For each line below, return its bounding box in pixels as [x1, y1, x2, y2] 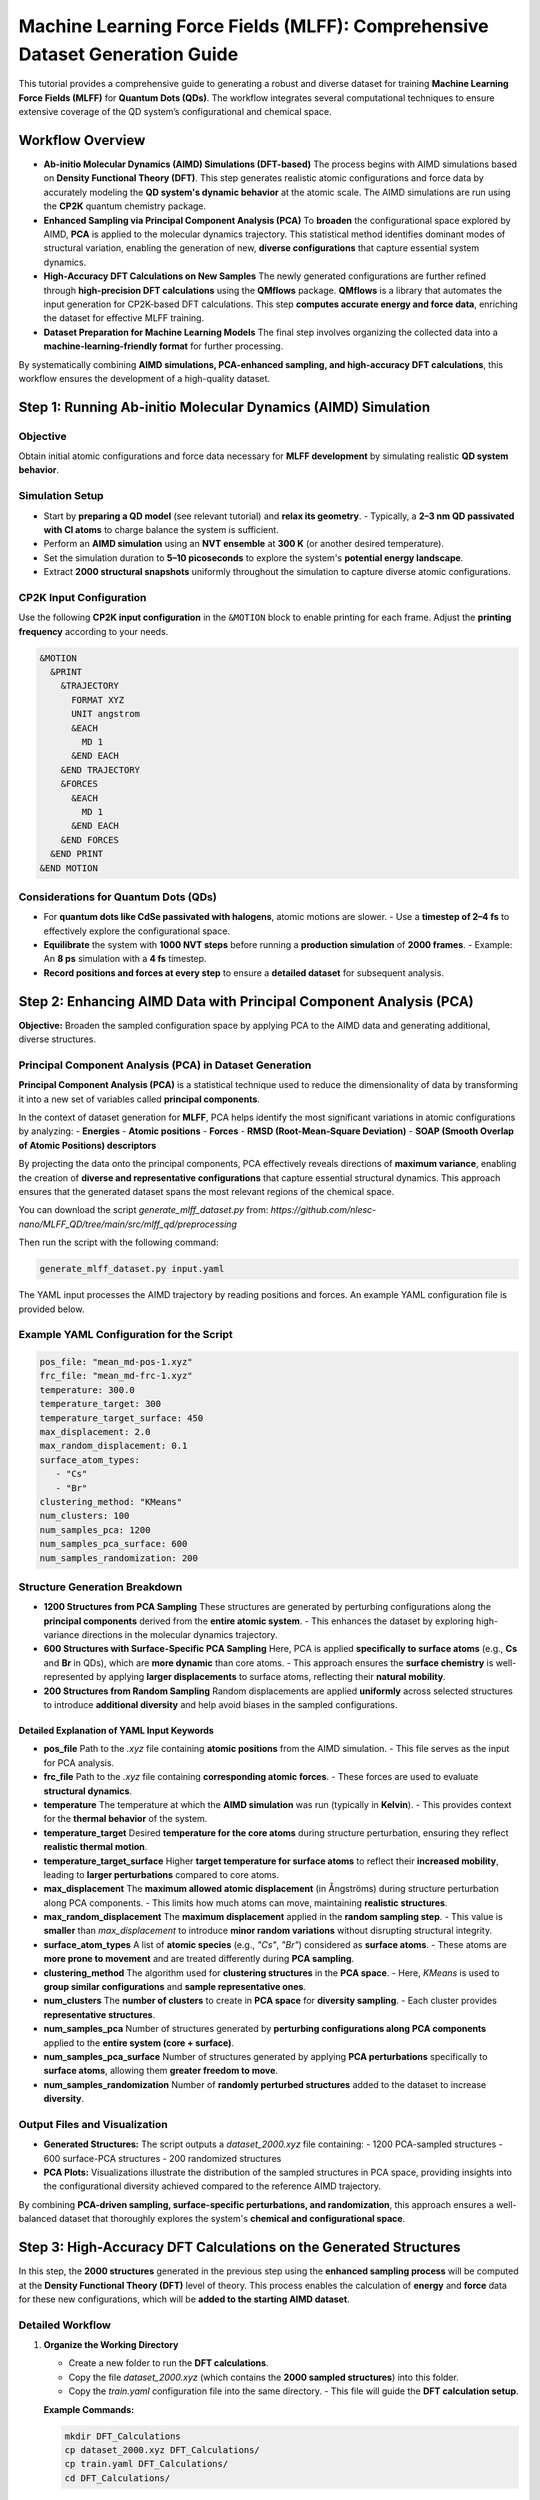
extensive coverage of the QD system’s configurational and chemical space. [18, 106, 332, 118]
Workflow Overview [18, 131, 146, 149]
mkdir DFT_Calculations [64, 2430, 182, 2442]
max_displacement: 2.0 [39, 1426, 151, 1438]
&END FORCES [60, 834, 120, 845]
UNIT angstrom [71, 708, 140, 720]
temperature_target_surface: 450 [39, 1412, 204, 1424]
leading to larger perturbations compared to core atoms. [43, 1868, 280, 1880]
